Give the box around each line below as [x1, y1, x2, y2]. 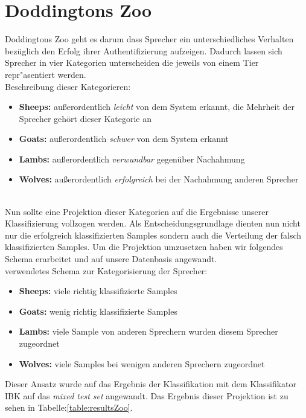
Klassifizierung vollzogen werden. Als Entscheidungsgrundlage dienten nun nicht [5, 217, 301, 230]
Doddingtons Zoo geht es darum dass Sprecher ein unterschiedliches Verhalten [5, 33, 294, 45]
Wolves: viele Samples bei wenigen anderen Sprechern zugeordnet [19, 357, 265, 370]
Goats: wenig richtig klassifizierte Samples [19, 304, 177, 317]
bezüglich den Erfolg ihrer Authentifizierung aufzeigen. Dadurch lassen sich [5, 44, 282, 57]
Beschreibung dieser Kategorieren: [5, 80, 131, 92]
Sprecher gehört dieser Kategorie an [19, 112, 152, 124]
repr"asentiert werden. [5, 68, 86, 80]
